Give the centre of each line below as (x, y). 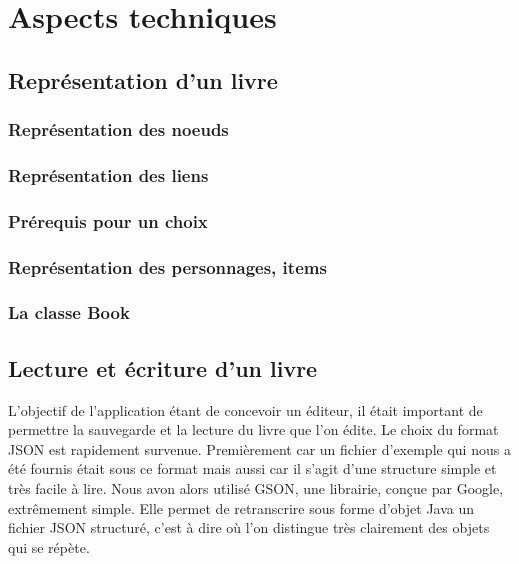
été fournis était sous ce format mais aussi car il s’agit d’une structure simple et (252, 468)
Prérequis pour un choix (108, 220)
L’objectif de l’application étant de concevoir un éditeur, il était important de (245, 409)
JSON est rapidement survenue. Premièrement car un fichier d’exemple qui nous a (259, 448)
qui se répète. (49, 546)
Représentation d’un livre (143, 79)
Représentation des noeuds (118, 129)
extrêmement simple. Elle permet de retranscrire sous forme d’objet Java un (241, 507)
